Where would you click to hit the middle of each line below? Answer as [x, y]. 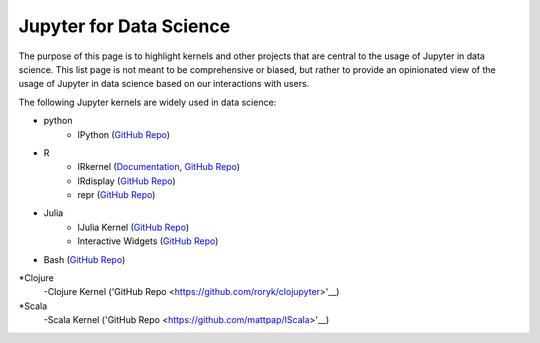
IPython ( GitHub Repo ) [123, 134]
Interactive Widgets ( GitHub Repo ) [148, 241]
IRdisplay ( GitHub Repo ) [126, 181]
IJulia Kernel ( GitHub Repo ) [133, 227]
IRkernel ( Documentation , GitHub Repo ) [158, 167]
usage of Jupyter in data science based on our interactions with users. [164, 84]
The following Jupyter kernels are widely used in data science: [147, 102]
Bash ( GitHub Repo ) [84, 259]
